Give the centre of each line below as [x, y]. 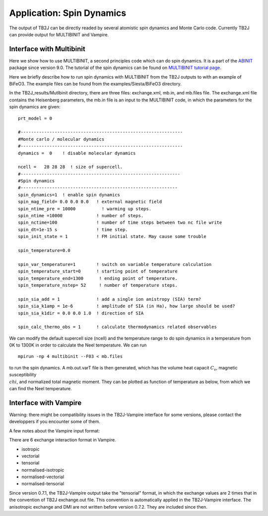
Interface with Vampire [45, 403]
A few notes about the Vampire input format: [55, 430]
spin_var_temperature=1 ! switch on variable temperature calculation [115, 264]
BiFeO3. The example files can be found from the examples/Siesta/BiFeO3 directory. [95, 84]
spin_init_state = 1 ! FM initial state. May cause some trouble [112, 237]
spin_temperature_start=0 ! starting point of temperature [98, 271]
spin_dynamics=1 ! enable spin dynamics [69, 195]
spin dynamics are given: [35, 107]
